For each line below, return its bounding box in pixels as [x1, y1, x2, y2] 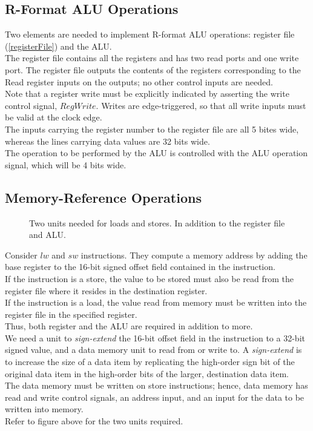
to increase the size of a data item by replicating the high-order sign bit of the [5, 355, 295, 368]
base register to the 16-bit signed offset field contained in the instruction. [5, 260, 275, 273]
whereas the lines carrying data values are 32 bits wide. [5, 134, 210, 147]
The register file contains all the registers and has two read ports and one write [5, 51, 299, 64]
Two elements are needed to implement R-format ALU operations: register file [5, 28, 295, 41]
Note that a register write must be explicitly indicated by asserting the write [5, 87, 289, 100]
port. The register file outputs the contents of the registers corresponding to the [5, 63, 301, 76]
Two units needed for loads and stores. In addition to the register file [29, 216, 285, 229]
